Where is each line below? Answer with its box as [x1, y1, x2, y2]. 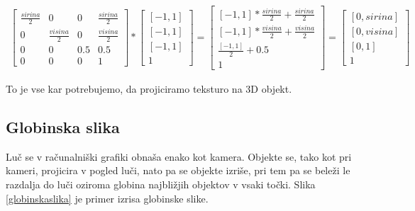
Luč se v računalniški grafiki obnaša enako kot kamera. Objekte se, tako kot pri [6, 149, 352, 164]
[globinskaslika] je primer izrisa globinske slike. [6, 190, 209, 205]
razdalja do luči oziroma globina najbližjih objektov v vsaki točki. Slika [6, 176, 316, 191]
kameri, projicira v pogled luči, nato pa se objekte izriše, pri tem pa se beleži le [6, 163, 350, 178]
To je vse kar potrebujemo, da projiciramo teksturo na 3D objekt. [6, 81, 292, 96]
